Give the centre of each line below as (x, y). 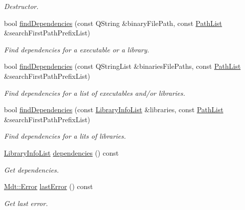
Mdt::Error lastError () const (49, 186)
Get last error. (26, 203)
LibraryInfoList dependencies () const (61, 152)
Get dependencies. (31, 169)
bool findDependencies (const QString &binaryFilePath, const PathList (113, 23)
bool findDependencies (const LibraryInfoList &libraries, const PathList (114, 109)
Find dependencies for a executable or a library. (77, 49)
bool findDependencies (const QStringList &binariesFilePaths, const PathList (122, 66)
